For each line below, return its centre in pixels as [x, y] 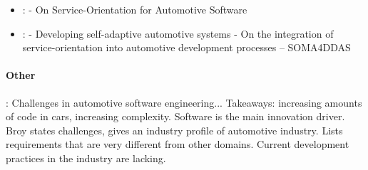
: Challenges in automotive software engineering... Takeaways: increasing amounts [184, 102]
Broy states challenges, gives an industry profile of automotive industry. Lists [174, 130]
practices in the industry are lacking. [86, 158]
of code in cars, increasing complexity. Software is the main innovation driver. [175, 116]
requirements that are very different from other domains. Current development [178, 144]
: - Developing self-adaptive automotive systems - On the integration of [178, 33]
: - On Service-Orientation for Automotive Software [135, 9]
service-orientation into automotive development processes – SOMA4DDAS [186, 47]
